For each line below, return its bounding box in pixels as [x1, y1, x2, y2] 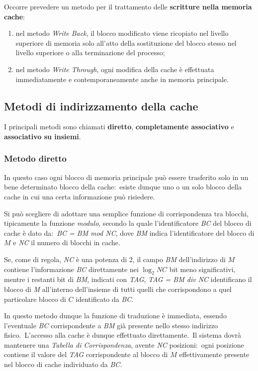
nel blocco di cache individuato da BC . [4, 359, 122, 370]
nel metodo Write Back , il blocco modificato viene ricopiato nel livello [15, 28, 229, 38]
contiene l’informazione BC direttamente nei [4, 264, 139, 274]
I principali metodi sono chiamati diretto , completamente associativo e [4, 121, 234, 132]
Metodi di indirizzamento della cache [4, 98, 198, 113]
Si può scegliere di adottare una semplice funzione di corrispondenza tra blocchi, [4, 208, 249, 218]
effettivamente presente [179, 349, 250, 360]
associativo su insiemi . [4, 131, 81, 141]
